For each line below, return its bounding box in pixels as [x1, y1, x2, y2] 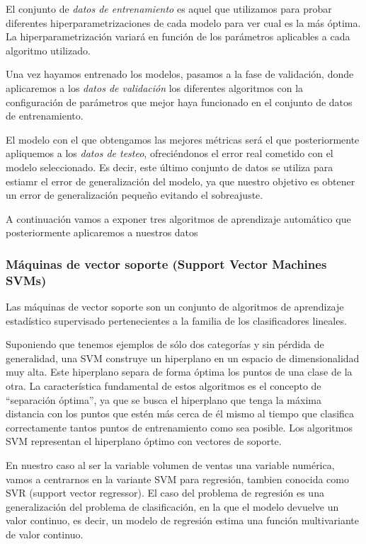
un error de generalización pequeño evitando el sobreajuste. [6, 187, 263, 202]
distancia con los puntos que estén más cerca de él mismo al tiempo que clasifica [6, 406, 355, 421]
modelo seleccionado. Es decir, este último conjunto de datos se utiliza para [6, 159, 333, 174]
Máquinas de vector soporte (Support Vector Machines [6, 255, 327, 272]
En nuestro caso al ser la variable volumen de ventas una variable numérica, [6, 457, 335, 472]
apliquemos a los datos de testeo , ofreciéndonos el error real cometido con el [6, 146, 333, 161]
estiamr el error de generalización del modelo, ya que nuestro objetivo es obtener [6, 173, 355, 188]
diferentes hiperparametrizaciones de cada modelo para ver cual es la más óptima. [6, 15, 361, 30]
